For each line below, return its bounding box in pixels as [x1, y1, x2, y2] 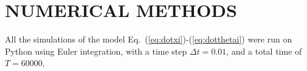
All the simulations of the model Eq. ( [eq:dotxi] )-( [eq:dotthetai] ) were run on [5, 33, 292, 46]
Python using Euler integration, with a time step [5, 44, 187, 57]
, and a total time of [226, 44, 302, 57]
